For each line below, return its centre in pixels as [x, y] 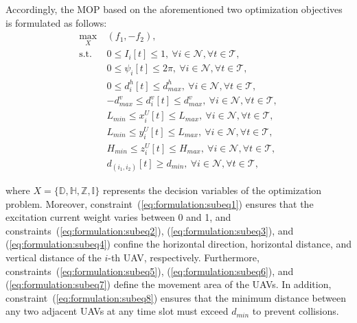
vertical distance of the [54, 257]
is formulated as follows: [56, 22]
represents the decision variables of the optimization [212, 190]
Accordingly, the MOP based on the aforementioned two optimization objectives [174, 9]
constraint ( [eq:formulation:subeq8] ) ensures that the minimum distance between [176, 297]
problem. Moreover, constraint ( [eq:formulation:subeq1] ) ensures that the [160, 203]
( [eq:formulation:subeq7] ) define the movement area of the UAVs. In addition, [169, 284]
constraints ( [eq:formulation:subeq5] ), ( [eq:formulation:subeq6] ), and [150, 271]
